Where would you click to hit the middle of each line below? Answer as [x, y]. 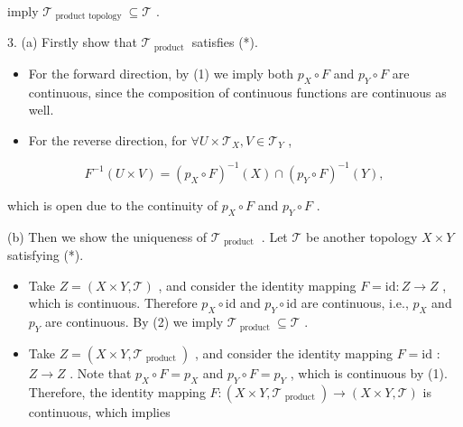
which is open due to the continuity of [113, 204]
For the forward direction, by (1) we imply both [161, 73]
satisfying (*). [46, 255]
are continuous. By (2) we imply [134, 322]
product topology [88, 17]
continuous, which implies [99, 411]
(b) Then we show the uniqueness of [107, 236]
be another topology [362, 236]
